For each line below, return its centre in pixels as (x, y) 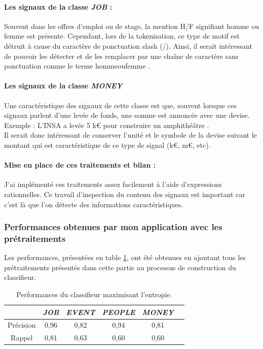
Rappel (22, 338)
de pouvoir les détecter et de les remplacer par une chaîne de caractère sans (121, 56)
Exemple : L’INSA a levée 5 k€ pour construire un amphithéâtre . (107, 125)
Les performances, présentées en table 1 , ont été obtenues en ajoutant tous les (125, 257)
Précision (22, 325)
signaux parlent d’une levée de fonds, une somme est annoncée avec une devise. (127, 115)
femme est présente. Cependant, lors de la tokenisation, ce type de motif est (122, 36)
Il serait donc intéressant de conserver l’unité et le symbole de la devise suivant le (130, 135)
